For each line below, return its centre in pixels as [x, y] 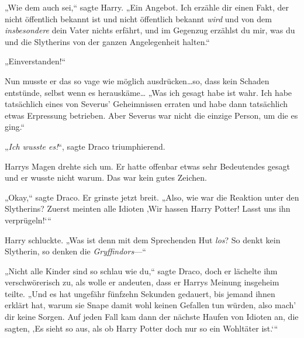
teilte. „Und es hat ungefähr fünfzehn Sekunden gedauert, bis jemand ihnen [140, 293]
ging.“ [15, 127]
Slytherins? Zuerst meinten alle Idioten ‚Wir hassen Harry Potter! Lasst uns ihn [148, 208]
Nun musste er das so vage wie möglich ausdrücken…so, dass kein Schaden [137, 80]
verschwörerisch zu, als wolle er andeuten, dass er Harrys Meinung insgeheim [142, 282]
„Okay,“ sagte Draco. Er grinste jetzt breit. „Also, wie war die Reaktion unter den [152, 197]
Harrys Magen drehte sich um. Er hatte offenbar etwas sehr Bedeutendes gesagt [147, 166]
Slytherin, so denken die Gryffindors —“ [75, 251]
